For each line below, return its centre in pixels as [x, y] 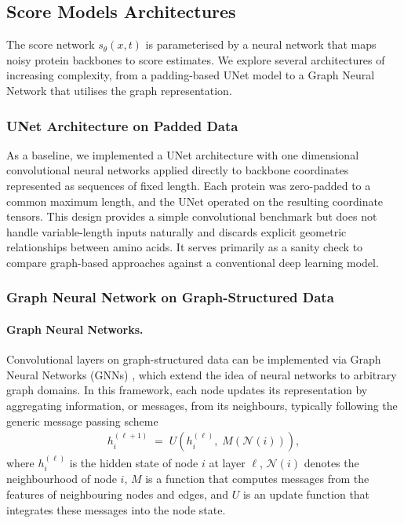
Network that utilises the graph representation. [119, 90]
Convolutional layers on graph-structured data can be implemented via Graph [194, 359]
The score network [51, 44]
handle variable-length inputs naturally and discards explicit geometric [177, 231]
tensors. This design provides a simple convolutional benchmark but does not [192, 216]
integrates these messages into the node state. [116, 509]
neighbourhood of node [62, 479]
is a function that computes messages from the [257, 479]
